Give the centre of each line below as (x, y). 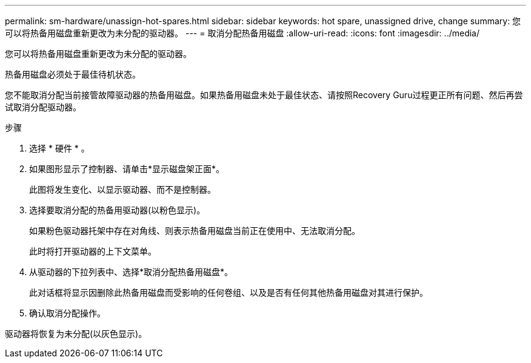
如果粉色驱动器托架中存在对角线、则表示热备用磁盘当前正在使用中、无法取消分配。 (195, 231)
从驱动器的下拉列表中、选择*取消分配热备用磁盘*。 (131, 272)
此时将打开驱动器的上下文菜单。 (93, 251)
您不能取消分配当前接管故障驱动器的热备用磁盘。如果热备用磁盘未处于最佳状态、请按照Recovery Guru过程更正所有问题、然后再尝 (264, 95)
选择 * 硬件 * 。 (59, 148)
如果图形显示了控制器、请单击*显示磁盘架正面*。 (127, 169)
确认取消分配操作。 (67, 313)
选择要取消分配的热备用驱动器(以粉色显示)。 (117, 210)
